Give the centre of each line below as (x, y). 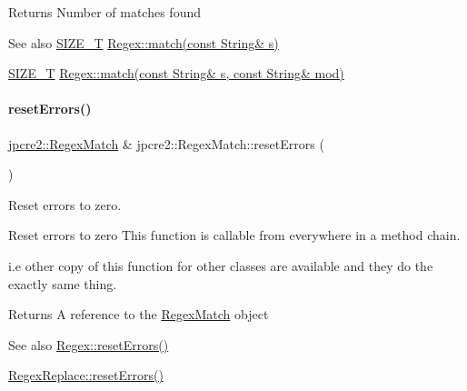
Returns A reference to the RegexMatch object (139, 314)
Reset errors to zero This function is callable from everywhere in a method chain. (234, 235)
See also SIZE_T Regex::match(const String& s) (144, 42)
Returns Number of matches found (104, 12)
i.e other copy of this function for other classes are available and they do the (221, 265)
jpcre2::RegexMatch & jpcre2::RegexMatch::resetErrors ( (166, 143)
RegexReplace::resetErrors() (86, 375)
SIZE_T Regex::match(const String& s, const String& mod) (176, 73)
